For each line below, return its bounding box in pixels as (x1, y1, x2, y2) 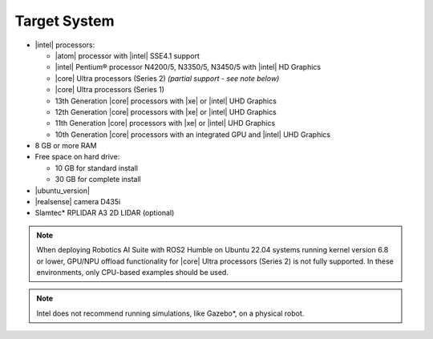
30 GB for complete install (55, 175, 142, 184)
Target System (14, 12, 115, 30)
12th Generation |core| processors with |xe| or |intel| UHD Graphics (55, 107, 277, 116)
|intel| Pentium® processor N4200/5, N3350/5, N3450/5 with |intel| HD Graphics (55, 63, 321, 72)
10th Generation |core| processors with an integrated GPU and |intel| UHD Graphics (55, 129, 331, 139)
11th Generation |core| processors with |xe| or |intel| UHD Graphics (55, 119, 276, 128)
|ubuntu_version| (34, 185, 90, 196)
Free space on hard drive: (34, 152, 120, 162)
